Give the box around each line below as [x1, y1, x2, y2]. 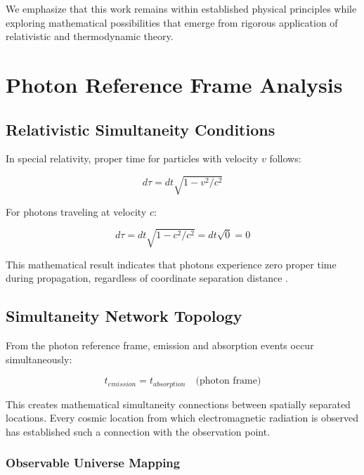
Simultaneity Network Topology [6, 305, 242, 327]
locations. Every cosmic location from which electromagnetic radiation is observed [6, 410, 358, 425]
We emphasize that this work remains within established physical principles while [6, 1, 357, 15]
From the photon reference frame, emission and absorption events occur [6, 338, 314, 353]
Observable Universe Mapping [6, 454, 181, 471]
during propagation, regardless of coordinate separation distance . [6, 271, 288, 285]
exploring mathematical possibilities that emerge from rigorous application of [6, 15, 338, 30]
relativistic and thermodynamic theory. [6, 29, 174, 44]
